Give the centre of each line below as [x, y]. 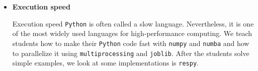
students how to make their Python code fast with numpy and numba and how [131, 43]
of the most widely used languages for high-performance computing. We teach [132, 33]
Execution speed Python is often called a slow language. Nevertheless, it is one [133, 23]
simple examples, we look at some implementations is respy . [105, 63]
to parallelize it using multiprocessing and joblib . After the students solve [131, 53]
